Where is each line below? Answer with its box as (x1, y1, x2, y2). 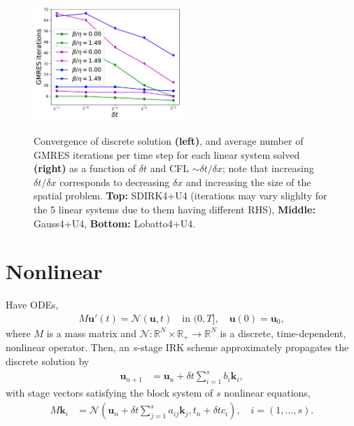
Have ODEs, (6, 297, 59, 312)
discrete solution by (6, 353, 90, 368)
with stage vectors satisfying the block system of (6, 385, 213, 399)
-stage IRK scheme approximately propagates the (137, 340, 349, 355)
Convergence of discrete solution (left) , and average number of (34, 134, 304, 148)
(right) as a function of (34, 161, 136, 176)
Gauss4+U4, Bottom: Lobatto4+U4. (34, 215, 196, 230)
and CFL (150, 161, 189, 176)
